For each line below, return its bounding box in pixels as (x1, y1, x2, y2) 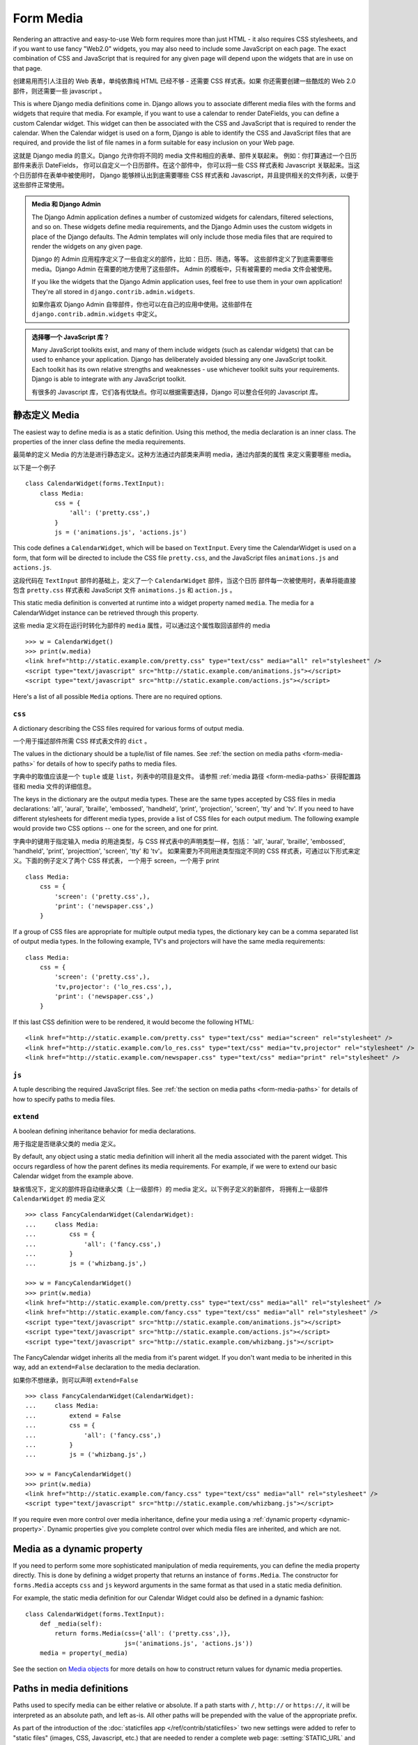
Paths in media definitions (13, 1683, 129, 1695)
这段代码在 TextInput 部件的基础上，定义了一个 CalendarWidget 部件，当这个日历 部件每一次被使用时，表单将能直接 (13, 576, 357, 584)
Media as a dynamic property (13, 1543, 143, 1554)
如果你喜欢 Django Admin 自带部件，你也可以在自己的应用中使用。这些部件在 (31, 300, 253, 309)
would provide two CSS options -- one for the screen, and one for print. (13, 824, 219, 833)
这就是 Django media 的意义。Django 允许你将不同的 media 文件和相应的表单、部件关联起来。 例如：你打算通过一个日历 (13, 151, 357, 160)
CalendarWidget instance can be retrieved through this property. (13, 608, 199, 617)
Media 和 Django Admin (31, 200, 101, 209)
